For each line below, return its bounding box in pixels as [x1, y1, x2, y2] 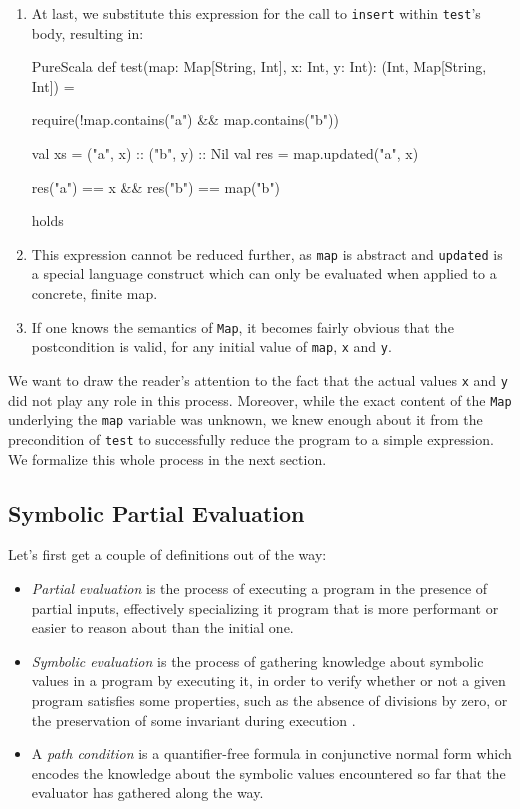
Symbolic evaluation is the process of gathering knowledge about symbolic [31, 650, 484, 671]
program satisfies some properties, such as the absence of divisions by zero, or [31, 689, 508, 710]
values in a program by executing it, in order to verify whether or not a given [31, 670, 506, 691]
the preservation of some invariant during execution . [31, 709, 356, 730]
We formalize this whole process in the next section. [8, 448, 327, 469]
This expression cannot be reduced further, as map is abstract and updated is [31, 243, 503, 264]
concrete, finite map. [31, 283, 158, 304]
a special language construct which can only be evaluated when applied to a [31, 263, 497, 284]
